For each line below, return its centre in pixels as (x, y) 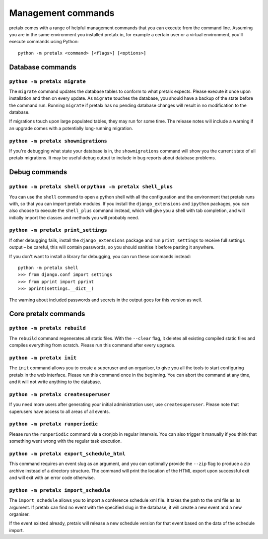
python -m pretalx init (43, 358)
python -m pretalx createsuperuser (60, 394)
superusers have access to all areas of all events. (60, 411)
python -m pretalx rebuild (48, 328)
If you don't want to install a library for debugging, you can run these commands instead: (100, 256)
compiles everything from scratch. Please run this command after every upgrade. (92, 345)
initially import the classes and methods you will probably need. (74, 217)
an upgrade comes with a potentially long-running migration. (71, 128)
